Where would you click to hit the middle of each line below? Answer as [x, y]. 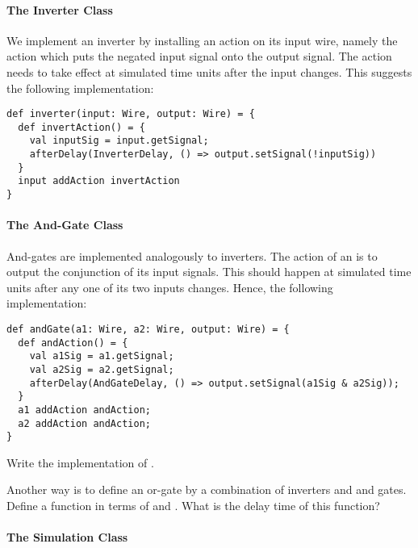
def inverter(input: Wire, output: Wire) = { [131, 114]
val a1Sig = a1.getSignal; [102, 356]
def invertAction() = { [82, 127]
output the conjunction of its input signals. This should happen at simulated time [209, 272]
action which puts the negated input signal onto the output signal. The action [199, 56]
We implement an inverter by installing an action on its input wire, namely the [202, 40]
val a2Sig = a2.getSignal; [102, 369]
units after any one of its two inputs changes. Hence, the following [170, 287]
